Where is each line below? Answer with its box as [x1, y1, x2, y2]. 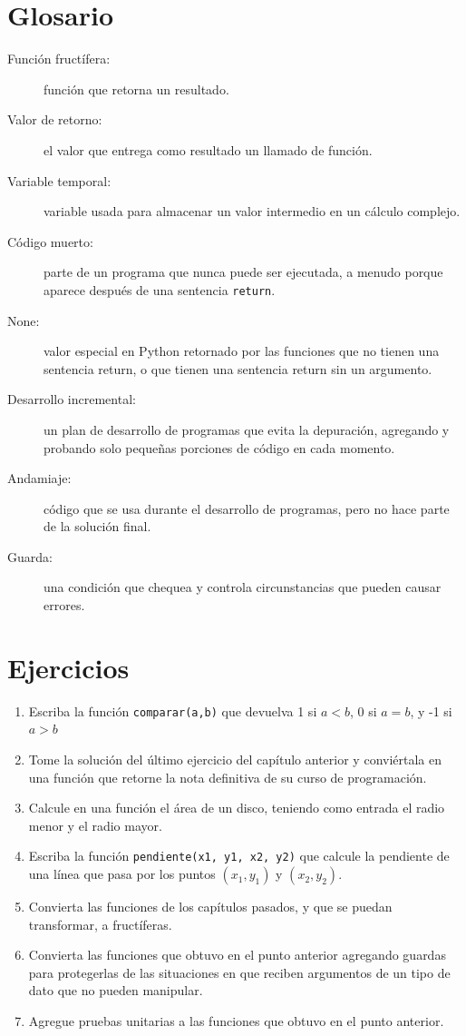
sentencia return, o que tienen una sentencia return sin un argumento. [44, 359, 432, 378]
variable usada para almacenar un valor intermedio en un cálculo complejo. [44, 202, 461, 221]
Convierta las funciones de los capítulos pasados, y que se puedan [28, 897, 393, 916]
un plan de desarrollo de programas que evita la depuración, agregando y [44, 419, 450, 439]
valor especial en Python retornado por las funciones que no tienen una [44, 341, 440, 360]
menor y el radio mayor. [28, 815, 162, 834]
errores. [44, 596, 85, 615]
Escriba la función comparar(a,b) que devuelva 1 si [28, 701, 317, 720]
